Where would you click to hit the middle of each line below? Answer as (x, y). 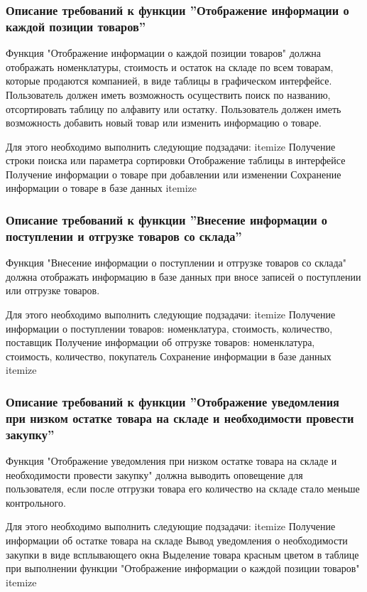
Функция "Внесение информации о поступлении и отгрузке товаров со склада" (176, 263)
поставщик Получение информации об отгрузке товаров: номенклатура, (160, 342)
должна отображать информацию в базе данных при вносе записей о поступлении (183, 276)
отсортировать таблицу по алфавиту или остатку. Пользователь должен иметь (174, 108)
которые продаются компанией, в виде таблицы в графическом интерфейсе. (169, 81)
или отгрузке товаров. (53, 290)
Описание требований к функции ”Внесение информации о (167, 220)
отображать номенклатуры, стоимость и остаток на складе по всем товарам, (170, 66)
